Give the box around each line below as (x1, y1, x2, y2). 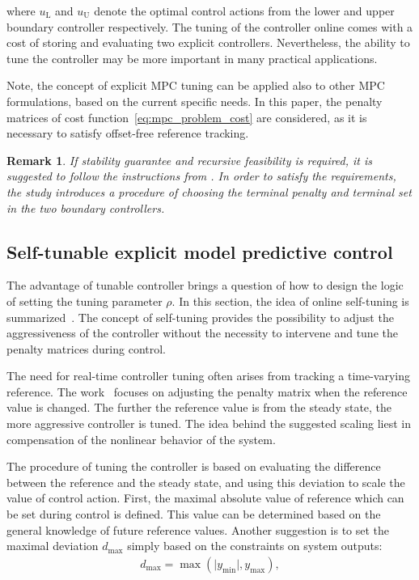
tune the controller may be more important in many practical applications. (6, 49, 378, 66)
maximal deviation (6, 537, 99, 554)
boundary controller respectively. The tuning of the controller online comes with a (6, 18, 413, 35)
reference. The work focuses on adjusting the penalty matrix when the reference (6, 383, 408, 400)
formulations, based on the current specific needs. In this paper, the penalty (6, 92, 383, 109)
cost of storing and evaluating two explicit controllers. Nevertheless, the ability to (6, 34, 410, 51)
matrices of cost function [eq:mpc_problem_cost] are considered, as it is (6, 108, 367, 125)
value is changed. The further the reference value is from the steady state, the (6, 399, 392, 416)
